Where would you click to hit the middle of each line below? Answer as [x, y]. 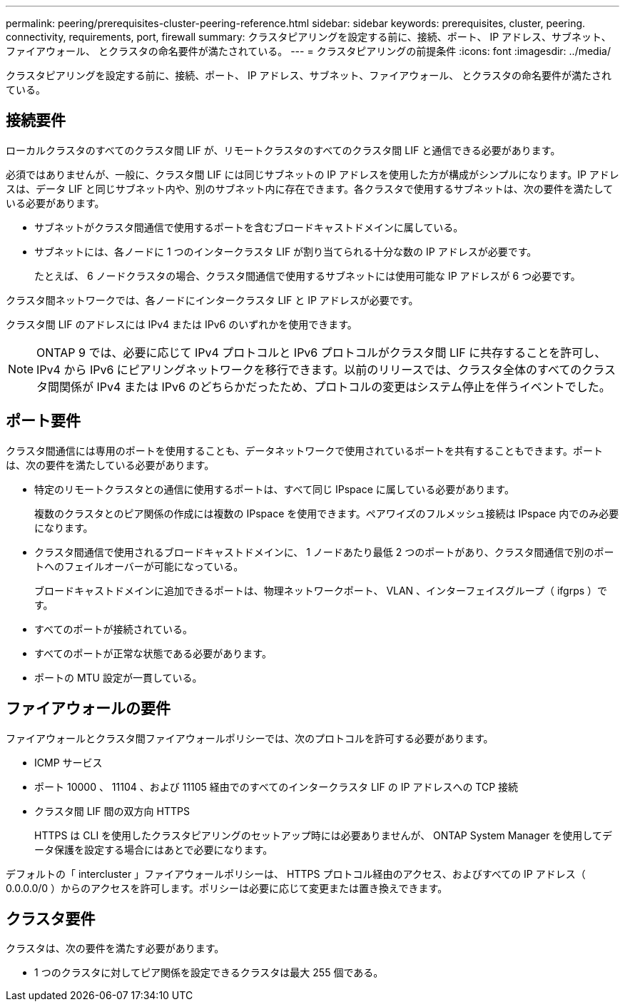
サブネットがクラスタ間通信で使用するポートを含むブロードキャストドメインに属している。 [249, 227]
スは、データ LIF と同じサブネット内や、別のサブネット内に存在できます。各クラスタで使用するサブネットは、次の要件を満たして [310, 188]
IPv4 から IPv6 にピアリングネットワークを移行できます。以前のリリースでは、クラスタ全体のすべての [309, 369]
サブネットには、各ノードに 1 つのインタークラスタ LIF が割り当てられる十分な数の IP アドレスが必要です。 [286, 251]
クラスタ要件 [51, 919]
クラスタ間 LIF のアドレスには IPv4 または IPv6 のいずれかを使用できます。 [182, 324]
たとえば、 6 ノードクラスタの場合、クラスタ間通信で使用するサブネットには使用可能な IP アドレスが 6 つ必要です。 [308, 275]
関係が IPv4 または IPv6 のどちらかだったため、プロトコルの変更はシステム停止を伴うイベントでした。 [335, 386]
